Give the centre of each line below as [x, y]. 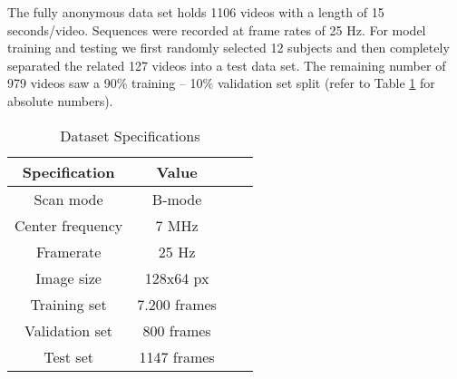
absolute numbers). [60, 100]
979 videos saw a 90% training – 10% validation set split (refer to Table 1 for [221, 83]
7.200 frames [177, 304]
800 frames [177, 330]
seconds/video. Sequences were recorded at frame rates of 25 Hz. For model [217, 29]
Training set [68, 304]
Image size [68, 277]
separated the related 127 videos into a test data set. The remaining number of [227, 65]
